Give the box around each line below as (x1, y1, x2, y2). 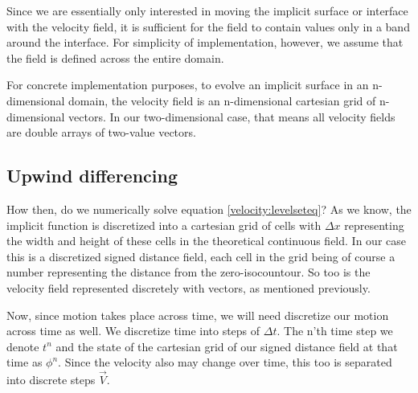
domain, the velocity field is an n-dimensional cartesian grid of (68, 92, 376, 108)
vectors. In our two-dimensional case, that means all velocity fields (68, 108, 395, 125)
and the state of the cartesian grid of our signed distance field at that (55, 338, 398, 354)
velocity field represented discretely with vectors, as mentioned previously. (6, 279, 371, 296)
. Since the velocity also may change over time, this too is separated (58, 354, 392, 370)
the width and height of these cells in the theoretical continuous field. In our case (6, 232, 406, 249)
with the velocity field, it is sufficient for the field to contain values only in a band (6, 18, 410, 35)
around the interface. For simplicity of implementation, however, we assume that (6, 34, 404, 51)
